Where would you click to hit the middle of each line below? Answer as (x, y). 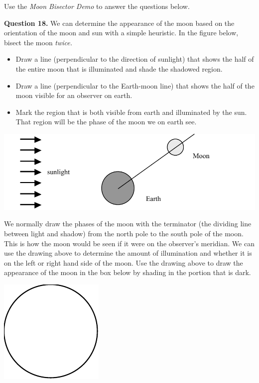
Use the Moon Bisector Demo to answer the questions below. (97, 6)
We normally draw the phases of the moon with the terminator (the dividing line (128, 224)
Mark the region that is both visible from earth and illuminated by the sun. (131, 112)
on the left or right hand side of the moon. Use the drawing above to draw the (124, 262)
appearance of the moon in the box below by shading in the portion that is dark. (128, 272)
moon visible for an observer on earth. (74, 95)
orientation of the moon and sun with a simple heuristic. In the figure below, (121, 33)
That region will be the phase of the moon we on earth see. (106, 122)
